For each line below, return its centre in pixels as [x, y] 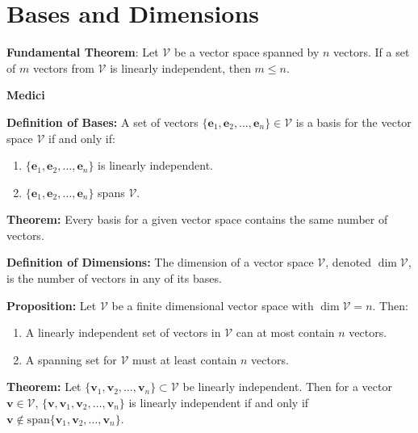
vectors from [63, 67]
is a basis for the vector [353, 122]
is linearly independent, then [180, 67]
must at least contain [185, 359]
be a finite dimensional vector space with [213, 305]
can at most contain [285, 332]
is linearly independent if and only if [219, 403]
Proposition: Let [52, 305]
